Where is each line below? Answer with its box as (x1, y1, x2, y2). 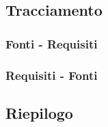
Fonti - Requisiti (5, 35, 98, 52)
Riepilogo (5, 102, 73, 123)
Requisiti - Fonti (5, 66, 98, 83)
